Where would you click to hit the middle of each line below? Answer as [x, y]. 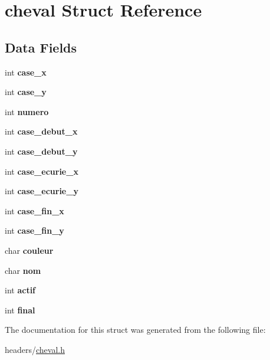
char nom [23, 270]
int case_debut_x [41, 131]
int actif [20, 290]
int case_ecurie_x [42, 171]
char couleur [29, 250]
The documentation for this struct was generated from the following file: [135, 330]
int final [20, 310]
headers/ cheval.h [35, 349]
